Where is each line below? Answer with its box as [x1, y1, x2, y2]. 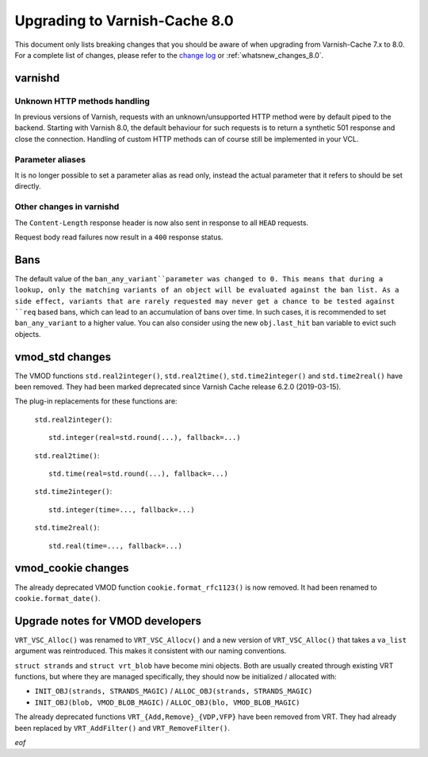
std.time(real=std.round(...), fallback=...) [48, 469, 229, 479]
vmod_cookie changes [14, 561, 129, 575]
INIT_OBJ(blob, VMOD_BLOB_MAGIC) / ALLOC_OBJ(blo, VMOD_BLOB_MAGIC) [34, 698, 300, 707]
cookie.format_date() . [14, 593, 101, 602]
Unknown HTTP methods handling [14, 95, 150, 106]
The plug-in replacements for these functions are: [14, 396, 178, 406]
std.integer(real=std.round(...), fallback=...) [48, 433, 241, 442]
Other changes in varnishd [14, 201, 120, 212]
